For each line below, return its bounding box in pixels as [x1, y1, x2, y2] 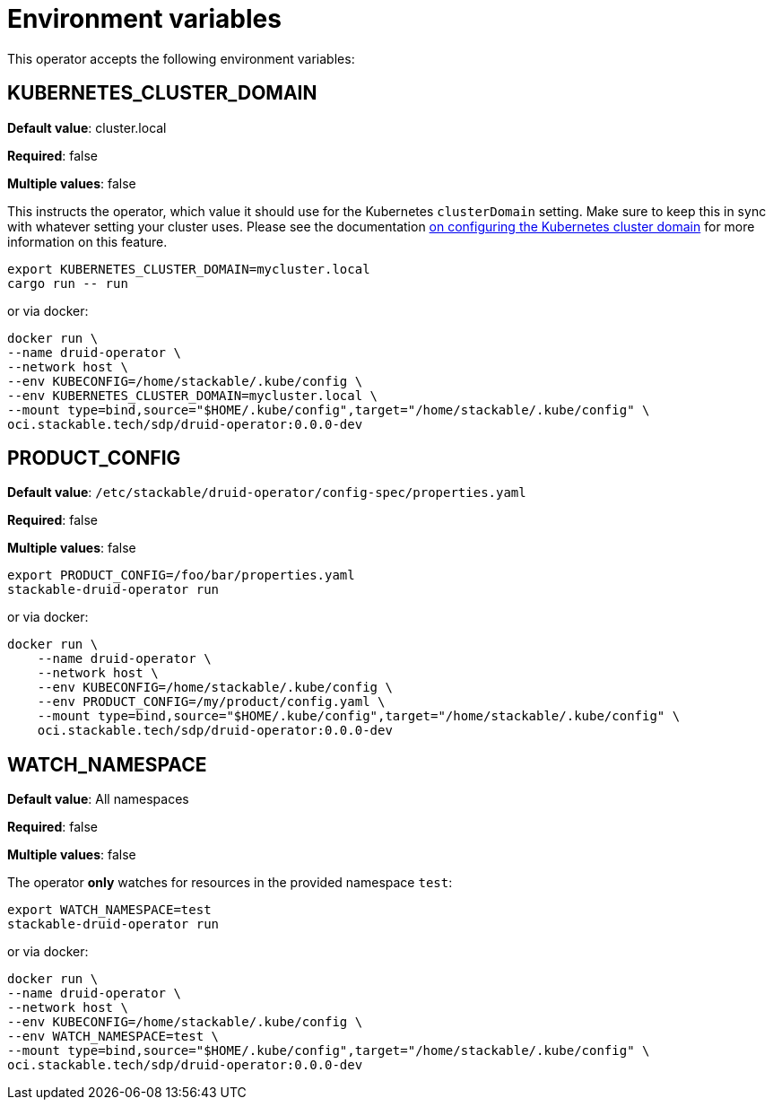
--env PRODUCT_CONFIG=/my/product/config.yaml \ [37, 694, 386, 710]
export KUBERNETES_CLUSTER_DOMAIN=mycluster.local [7, 261, 370, 276]
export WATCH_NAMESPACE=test [7, 902, 212, 918]
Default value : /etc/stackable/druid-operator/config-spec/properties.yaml [7, 484, 526, 501]
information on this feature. [7, 233, 168, 249]
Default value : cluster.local [7, 119, 167, 135]
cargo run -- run [7, 275, 128, 291]
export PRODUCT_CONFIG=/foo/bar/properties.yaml [7, 568, 355, 583]
